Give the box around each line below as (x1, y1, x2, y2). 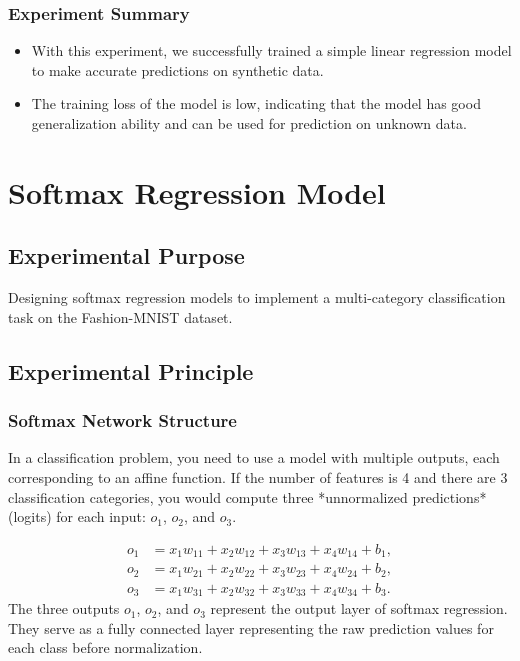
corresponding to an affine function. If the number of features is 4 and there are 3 (8, 466, 508, 487)
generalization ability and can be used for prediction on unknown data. (31, 113, 467, 133)
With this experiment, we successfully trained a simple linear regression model (31, 40, 512, 61)
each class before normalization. (8, 637, 203, 658)
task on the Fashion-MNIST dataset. (8, 306, 233, 327)
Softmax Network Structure (8, 408, 237, 433)
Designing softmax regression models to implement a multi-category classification (8, 287, 506, 308)
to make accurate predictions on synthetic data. (31, 59, 324, 80)
